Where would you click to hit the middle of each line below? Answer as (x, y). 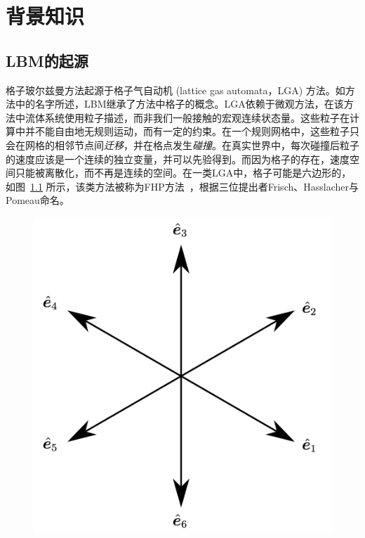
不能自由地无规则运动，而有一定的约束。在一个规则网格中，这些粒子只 (197, 131)
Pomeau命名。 (38, 200)
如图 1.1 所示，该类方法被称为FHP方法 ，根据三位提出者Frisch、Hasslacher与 (182, 186)
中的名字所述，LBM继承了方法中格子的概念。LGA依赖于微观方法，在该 (179, 104)
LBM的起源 (47, 60)
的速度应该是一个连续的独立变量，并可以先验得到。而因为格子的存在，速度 (178, 159)
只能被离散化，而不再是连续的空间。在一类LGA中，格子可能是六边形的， (183, 173)
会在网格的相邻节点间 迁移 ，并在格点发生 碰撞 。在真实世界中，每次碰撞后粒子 (182, 145)
